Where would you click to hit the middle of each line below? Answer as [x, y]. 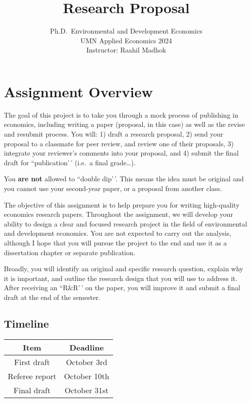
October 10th [86, 376]
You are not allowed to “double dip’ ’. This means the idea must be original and [124, 179]
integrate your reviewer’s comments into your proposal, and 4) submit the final [121, 153]
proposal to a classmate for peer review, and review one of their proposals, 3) [119, 143]
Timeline [26, 323]
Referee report [32, 376]
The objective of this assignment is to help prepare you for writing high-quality [122, 204]
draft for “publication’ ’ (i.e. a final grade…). [70, 162]
